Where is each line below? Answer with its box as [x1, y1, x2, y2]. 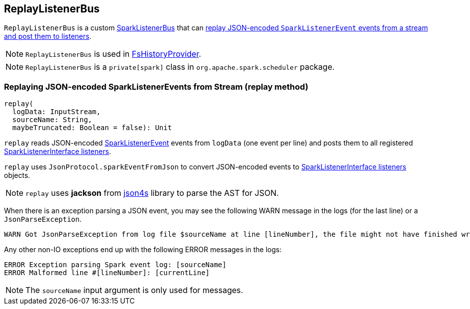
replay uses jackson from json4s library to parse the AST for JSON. [25, 188, 279, 198]
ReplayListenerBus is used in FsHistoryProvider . [25, 49, 201, 59]
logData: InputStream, [12, 108, 101, 116]
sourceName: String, [12, 116, 93, 124]
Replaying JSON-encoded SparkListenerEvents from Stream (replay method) [4, 81, 309, 92]
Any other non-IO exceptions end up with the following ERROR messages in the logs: [4, 245, 282, 254]
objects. [4, 171, 30, 180]
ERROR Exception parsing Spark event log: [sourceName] [4, 261, 227, 269]
